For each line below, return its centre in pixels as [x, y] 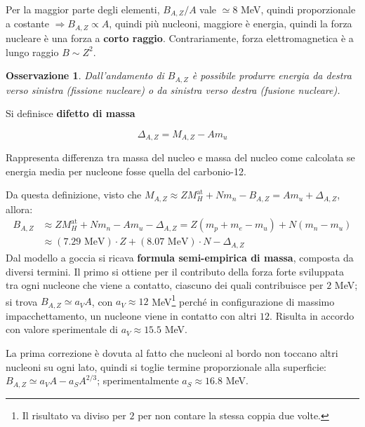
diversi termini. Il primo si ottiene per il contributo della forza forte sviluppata [175, 271]
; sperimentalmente [138, 380]
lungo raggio [32, 52]
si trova [22, 301]
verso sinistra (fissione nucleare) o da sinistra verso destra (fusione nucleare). [173, 89]
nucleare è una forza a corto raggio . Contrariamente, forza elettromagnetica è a [180, 38]
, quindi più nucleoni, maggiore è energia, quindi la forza [231, 23]
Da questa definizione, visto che [74, 195]
